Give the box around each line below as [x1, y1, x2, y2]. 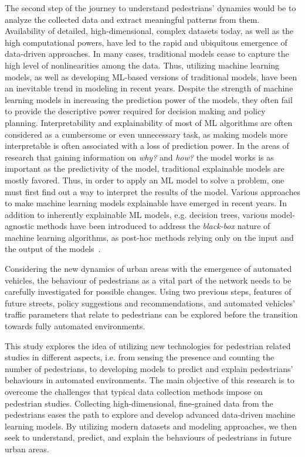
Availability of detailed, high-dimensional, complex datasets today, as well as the [5, 25, 294, 37]
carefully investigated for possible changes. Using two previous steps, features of [5, 285, 292, 298]
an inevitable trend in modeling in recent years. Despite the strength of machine [5, 82, 293, 94]
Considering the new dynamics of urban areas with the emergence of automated [5, 262, 292, 275]
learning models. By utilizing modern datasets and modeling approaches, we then [5, 420, 297, 432]
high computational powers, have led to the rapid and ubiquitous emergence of [5, 36, 287, 48]
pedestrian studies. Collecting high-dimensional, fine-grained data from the [5, 397, 273, 409]
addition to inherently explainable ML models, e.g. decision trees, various [5, 208, 268, 220]
